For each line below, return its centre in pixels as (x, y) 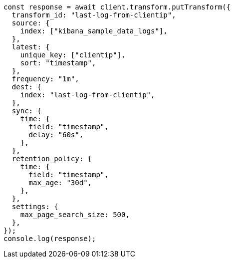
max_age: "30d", (60, 183)
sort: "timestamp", (58, 63)
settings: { (35, 207)
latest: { (31, 47)
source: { (31, 23)
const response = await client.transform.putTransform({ (117, 7)
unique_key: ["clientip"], (73, 55)
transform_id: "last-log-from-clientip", (94, 15)
